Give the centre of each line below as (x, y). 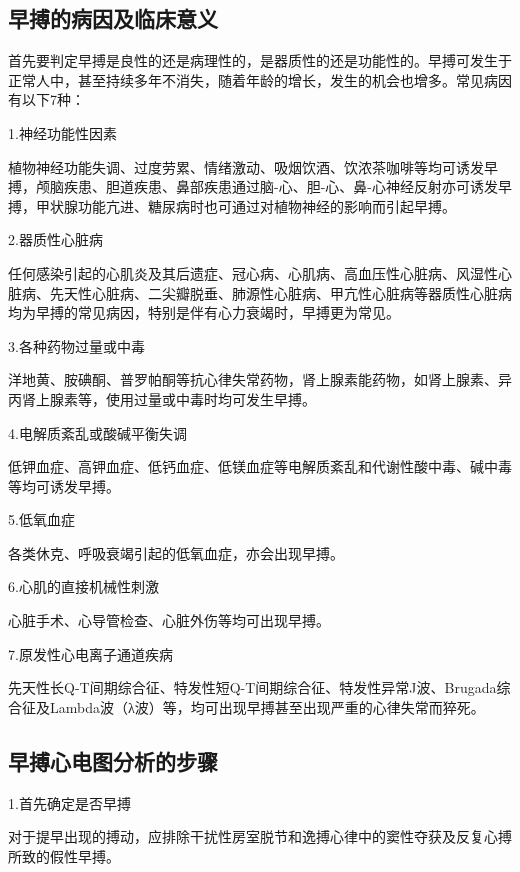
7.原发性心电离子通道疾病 (90, 653)
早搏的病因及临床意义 (113, 18)
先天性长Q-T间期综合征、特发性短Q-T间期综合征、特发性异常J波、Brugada (252, 687)
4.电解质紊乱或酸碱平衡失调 (97, 432)
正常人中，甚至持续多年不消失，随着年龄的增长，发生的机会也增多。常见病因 (260, 79)
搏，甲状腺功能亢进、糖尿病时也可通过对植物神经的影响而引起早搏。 (232, 205)
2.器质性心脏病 (55, 239)
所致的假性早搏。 (64, 855)
